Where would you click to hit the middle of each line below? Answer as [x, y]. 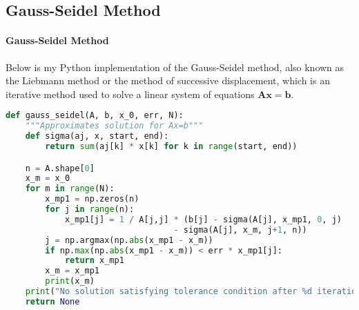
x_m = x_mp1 [72, 271]
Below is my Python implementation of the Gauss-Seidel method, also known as [175, 67]
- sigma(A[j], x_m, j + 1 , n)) [240, 230]
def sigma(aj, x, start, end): [97, 136]
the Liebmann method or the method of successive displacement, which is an [168, 80]
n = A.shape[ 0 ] [60, 168]
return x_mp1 [94, 261]
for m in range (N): [70, 189]
